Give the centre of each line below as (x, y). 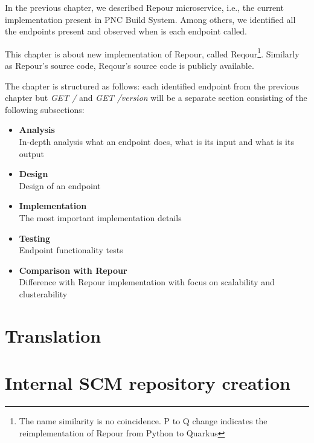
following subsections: (45, 109)
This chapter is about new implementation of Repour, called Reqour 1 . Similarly (152, 53)
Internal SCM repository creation (148, 383)
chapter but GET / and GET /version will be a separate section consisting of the (156, 98)
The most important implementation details (100, 217)
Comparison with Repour (73, 270)
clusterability (43, 293)
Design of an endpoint (60, 185)
